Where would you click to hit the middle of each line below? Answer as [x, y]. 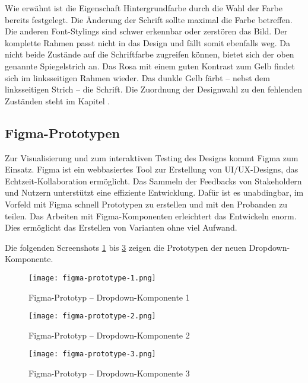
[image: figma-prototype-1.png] [92, 278]
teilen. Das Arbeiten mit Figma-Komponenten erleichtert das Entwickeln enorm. [151, 216]
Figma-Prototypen [62, 133]
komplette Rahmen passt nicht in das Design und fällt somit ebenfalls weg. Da [147, 42]
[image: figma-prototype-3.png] [92, 354]
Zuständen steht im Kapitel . [58, 100]
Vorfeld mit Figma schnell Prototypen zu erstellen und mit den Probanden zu [146, 204]
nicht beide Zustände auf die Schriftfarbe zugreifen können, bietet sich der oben [150, 54]
